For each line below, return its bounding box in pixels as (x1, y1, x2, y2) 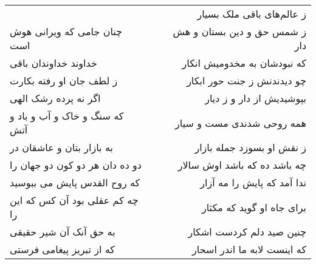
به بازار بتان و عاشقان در (10, 140, 113, 154)
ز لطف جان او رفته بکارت (10, 73, 118, 87)
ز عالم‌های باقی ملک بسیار (197, 7, 306, 21)
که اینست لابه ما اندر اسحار (192, 242, 306, 256)
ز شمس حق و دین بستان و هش (173, 24, 306, 38)
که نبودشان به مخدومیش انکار (182, 56, 306, 70)
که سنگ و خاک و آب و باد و (10, 109, 124, 123)
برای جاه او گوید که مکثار (202, 200, 306, 214)
